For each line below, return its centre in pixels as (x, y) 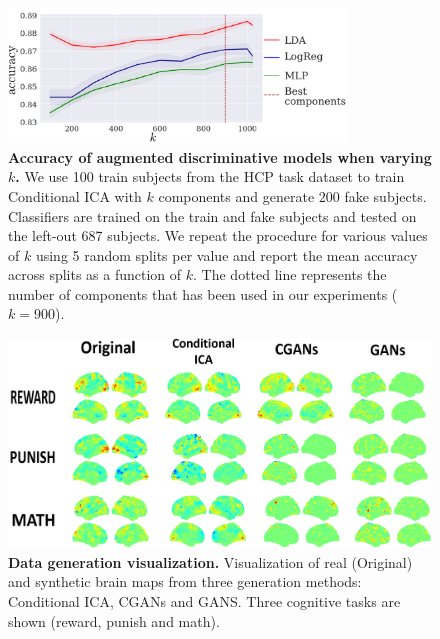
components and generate (236, 195)
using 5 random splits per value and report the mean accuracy (226, 254)
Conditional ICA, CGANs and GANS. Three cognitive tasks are (204, 600)
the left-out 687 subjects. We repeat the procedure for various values (218, 235)
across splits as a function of (95, 274)
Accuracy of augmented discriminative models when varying (220, 156)
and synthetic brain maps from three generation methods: (185, 581)
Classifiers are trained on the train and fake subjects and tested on (212, 215)
